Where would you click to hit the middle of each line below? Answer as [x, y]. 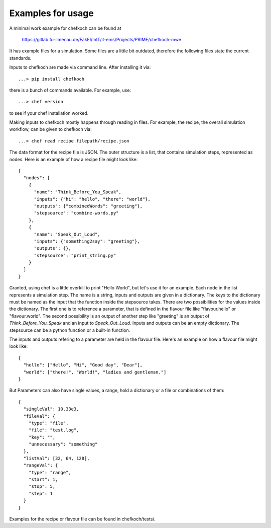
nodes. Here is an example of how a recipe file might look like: [74, 159]
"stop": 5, [42, 486]
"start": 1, [43, 480]
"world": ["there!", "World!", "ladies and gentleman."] [95, 372]
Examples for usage [51, 13]
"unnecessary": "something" [63, 444]
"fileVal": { [39, 416]
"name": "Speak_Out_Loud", [67, 234]
